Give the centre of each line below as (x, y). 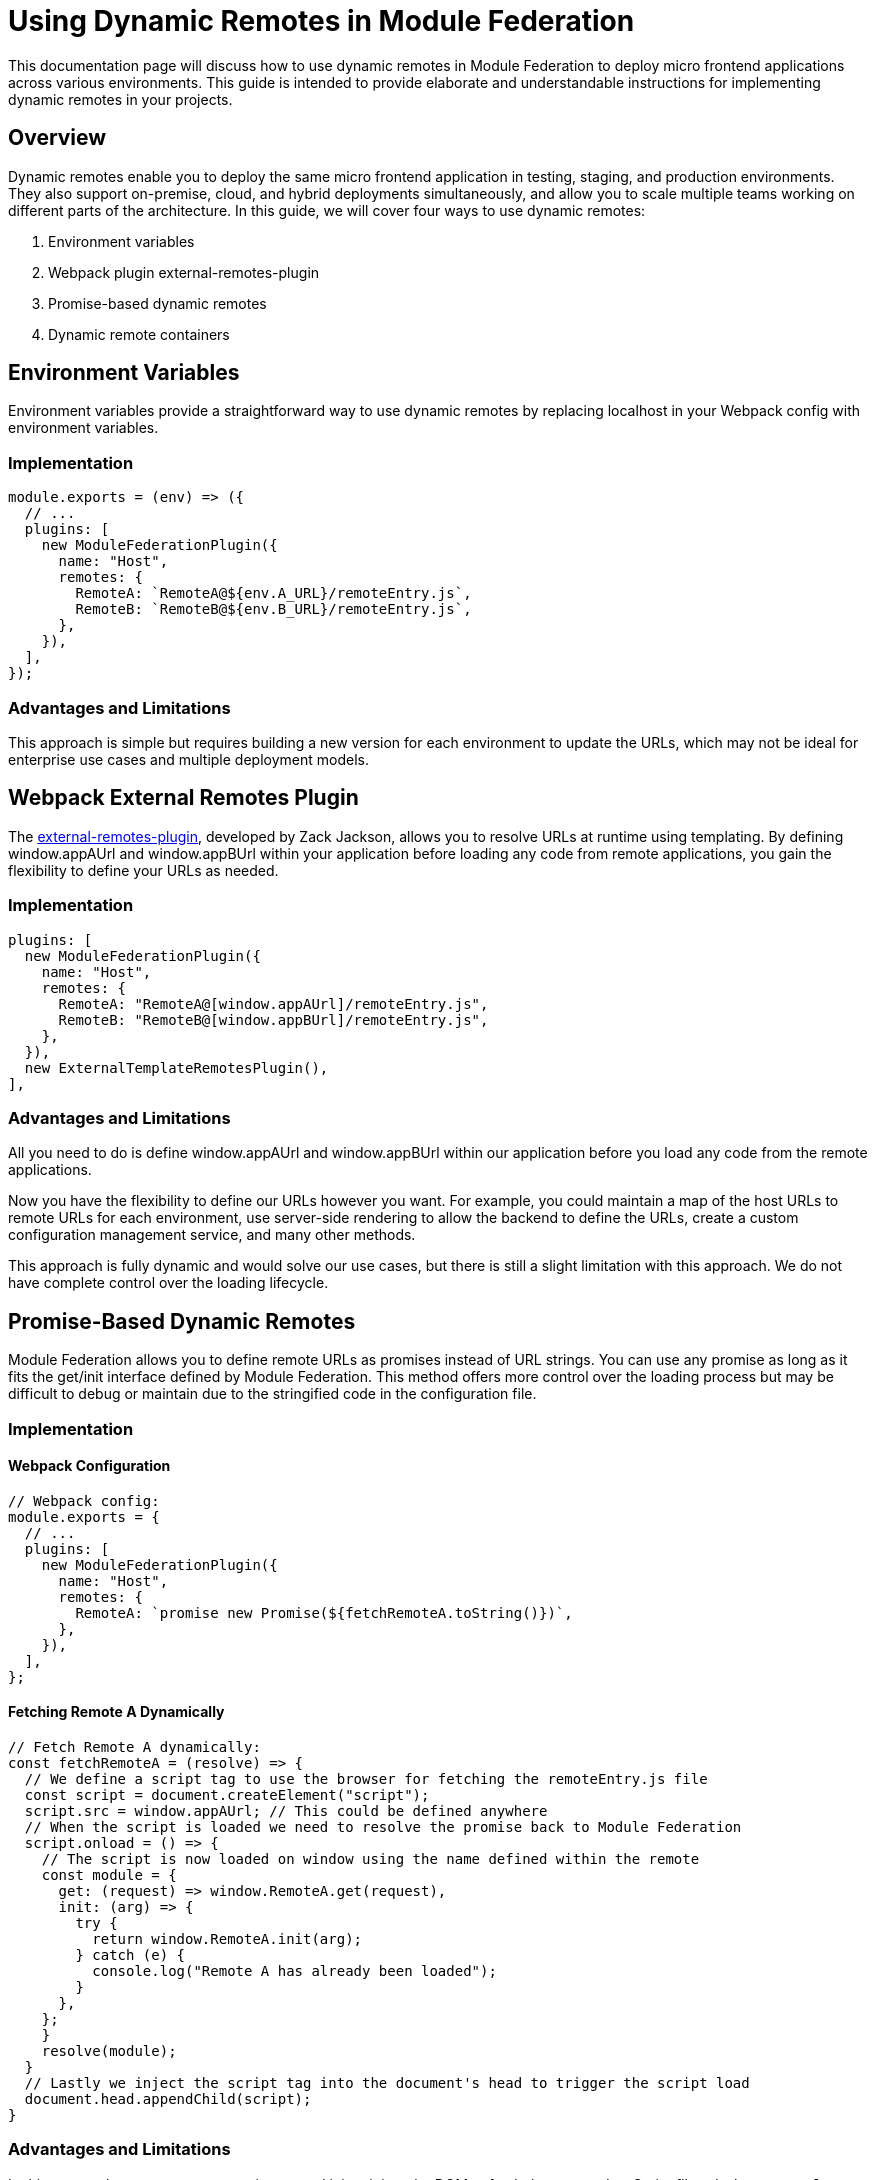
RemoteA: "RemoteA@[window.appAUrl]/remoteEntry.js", (273, 1003)
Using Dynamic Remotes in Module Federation (321, 21)
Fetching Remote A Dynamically (116, 1712)
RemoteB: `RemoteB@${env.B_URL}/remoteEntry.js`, (273, 609)
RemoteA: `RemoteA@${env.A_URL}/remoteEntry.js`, (273, 593)
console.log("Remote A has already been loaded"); (294, 1970)
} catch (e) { (130, 1954)
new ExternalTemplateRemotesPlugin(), (176, 1067)
